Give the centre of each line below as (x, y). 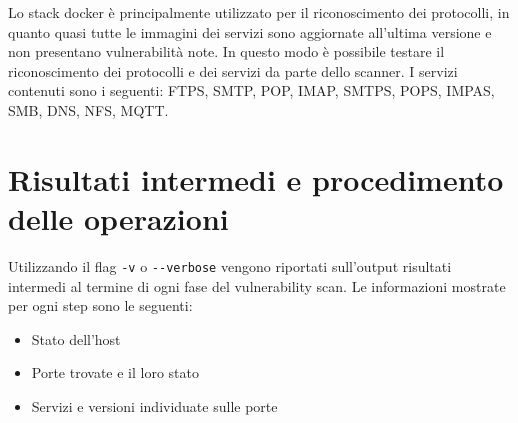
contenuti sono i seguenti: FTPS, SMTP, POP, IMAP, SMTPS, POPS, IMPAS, (251, 90)
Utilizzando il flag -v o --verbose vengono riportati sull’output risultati (230, 265)
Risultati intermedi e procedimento (256, 178)
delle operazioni (118, 217)
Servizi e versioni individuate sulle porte (154, 405)
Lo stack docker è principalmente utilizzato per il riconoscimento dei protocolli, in (259, 12)
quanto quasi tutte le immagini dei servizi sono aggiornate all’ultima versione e (250, 31)
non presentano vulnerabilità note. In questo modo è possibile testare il (226, 51)
